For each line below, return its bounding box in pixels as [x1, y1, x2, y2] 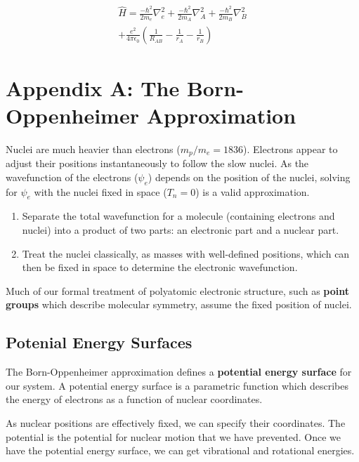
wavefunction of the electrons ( [6, 169, 138, 184]
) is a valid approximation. [195, 184, 310, 199]
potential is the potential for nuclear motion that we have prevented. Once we [6, 429, 341, 444]
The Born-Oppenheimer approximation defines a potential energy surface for [6, 364, 352, 379]
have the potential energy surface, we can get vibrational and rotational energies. [6, 443, 355, 458]
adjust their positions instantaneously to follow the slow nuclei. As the [6, 156, 309, 171]
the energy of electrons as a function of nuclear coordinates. [6, 392, 263, 407]
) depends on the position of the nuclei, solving [148, 169, 351, 184]
